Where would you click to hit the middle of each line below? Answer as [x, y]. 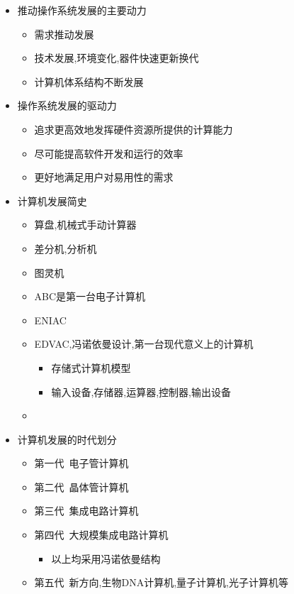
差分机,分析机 [66, 248]
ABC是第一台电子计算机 [90, 296]
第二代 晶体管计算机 [81, 486]
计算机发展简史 [52, 200]
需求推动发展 [64, 34]
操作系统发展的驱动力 [67, 105]
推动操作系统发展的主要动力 [82, 10]
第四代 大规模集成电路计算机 [101, 535]
